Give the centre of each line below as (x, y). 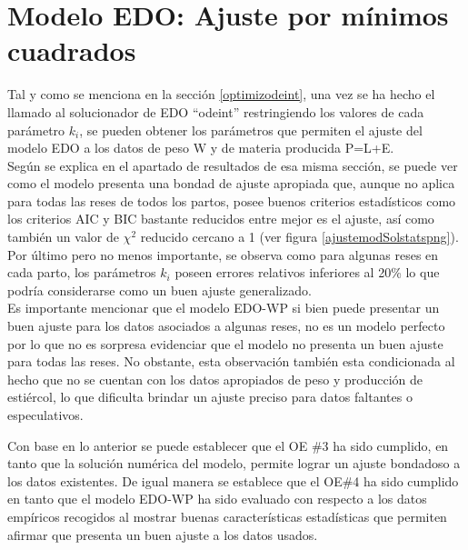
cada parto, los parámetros (82, 272)
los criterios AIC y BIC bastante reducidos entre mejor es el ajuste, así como (221, 219)
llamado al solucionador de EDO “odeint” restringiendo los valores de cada (216, 111)
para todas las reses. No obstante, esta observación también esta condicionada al (231, 361)
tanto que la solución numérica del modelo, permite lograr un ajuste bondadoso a (234, 463)
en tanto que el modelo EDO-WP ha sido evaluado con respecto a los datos (217, 499)
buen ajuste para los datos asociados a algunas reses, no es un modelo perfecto (226, 326)
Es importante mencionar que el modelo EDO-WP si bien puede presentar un (224, 308)
